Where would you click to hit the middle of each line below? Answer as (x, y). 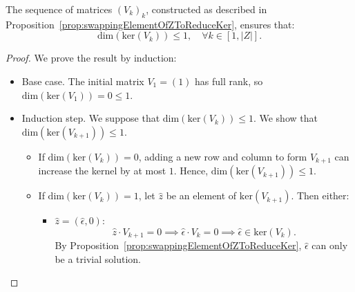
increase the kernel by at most (102, 171)
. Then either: (320, 195)
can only (330, 245)
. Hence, (191, 171)
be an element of (201, 195)
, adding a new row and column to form (223, 156)
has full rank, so (229, 81)
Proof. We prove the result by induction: (91, 58)
